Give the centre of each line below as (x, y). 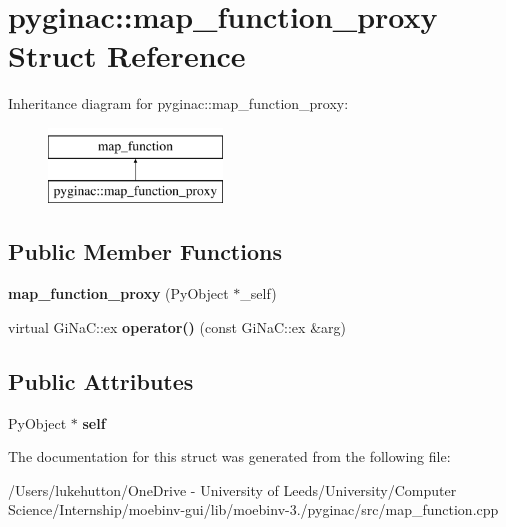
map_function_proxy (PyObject (118, 293)
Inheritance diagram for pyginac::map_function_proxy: (178, 103)
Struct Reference (127, 55)
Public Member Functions (145, 251)
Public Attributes (101, 380)
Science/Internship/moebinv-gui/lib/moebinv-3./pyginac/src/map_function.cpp (253, 509)
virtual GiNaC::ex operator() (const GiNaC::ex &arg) (177, 326)
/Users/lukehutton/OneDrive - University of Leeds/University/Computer (232, 489)
